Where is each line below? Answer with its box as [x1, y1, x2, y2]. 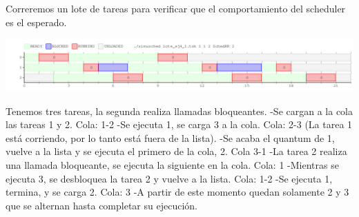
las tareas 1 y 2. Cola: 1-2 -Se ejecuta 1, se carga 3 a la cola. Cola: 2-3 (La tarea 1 [6, 117, 353, 132]
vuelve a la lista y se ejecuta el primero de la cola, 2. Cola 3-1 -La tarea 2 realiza [6, 144, 347, 158]
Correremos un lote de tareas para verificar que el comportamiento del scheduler [6, 1, 346, 15]
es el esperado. [6, 14, 67, 29]
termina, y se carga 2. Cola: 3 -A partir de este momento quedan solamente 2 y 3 [6, 185, 349, 199]
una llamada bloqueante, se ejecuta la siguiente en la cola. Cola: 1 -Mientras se [6, 157, 339, 172]
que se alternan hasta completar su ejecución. [6, 198, 197, 212]
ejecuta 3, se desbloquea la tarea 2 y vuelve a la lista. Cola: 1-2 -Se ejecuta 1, [6, 171, 333, 185]
